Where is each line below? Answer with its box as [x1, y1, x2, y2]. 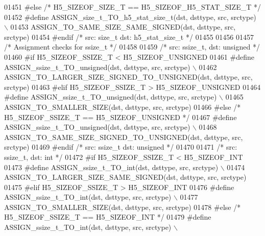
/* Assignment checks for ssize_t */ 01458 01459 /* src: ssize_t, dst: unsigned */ [4, 41, 260, 52]
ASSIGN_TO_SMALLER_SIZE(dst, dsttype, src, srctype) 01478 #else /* [4, 201, 241, 212]
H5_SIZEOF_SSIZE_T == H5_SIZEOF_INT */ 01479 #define [4, 211, 211, 222]
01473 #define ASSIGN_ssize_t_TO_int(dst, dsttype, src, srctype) [4, 161, 219, 172]
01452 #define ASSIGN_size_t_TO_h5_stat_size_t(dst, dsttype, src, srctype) [4, 11, 256, 22]
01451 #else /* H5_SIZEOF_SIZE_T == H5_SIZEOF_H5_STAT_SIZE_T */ [4, 2, 261, 12]
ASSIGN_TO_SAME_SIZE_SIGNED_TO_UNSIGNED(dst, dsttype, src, [4, 131, 243, 142]
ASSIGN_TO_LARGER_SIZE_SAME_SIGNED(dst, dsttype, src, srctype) [4, 172, 247, 182]
